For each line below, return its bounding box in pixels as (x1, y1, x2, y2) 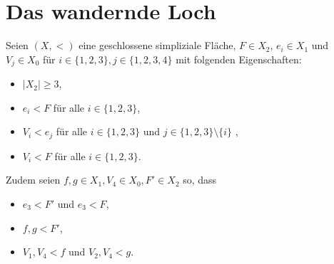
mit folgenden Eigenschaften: (176, 51, 302, 66)
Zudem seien (6, 172, 61, 187)
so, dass (183, 172, 217, 187)
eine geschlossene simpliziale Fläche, (79, 38, 236, 53)
